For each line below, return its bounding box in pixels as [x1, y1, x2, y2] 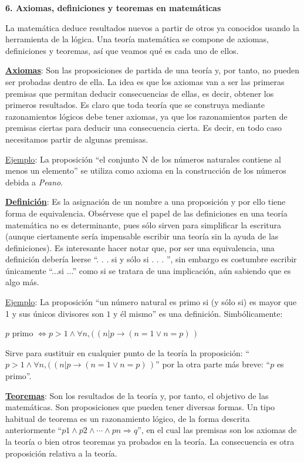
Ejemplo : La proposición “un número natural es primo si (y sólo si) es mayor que [5, 296, 297, 308]
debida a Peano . [5, 175, 63, 188]
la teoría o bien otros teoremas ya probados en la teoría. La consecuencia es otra [5, 435, 295, 447]
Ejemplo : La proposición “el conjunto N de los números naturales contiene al [5, 153, 281, 165]
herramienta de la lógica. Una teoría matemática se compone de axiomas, [5, 33, 269, 45]
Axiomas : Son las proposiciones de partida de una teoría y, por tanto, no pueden [5, 64, 300, 76]
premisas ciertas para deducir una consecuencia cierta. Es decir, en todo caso [5, 121, 282, 134]
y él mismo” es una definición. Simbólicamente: [113, 307, 283, 319]
